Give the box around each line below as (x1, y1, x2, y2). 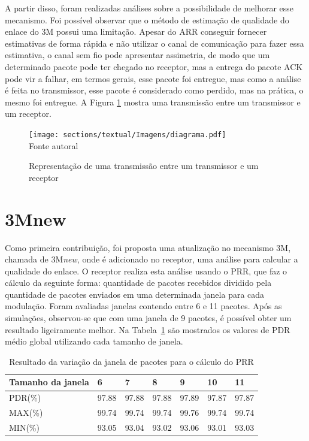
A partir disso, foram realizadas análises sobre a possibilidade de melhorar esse (5, 2, 294, 14)
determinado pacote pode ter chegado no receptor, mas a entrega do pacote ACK (5, 60, 303, 73)
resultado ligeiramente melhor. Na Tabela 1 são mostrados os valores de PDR (5, 323, 290, 336)
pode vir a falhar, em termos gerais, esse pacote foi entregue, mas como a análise (5, 72, 301, 84)
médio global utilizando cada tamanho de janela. (5, 335, 183, 348)
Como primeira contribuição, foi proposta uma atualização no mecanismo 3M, (5, 241, 291, 253)
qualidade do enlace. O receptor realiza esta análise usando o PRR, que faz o (5, 264, 287, 277)
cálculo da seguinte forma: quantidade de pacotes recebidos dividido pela (5, 276, 272, 289)
